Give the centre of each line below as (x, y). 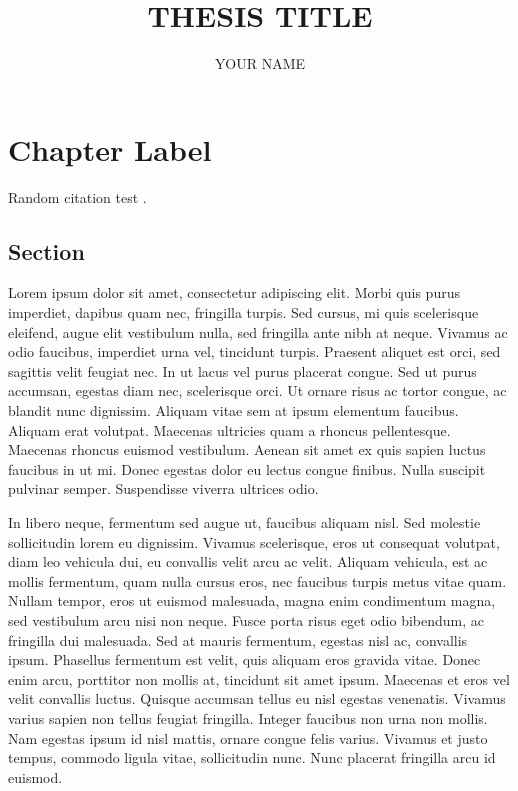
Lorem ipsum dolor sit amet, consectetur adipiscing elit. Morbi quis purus (234, 292)
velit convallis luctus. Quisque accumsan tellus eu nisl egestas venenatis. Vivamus (257, 698)
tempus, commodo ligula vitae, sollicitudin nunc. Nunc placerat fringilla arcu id (252, 757)
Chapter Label (110, 148)
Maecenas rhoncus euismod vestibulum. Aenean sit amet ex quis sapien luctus (247, 449)
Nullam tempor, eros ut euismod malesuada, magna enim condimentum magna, (252, 600)
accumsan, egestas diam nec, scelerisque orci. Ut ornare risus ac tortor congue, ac (257, 390)
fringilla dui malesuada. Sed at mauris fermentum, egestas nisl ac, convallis (238, 639)
